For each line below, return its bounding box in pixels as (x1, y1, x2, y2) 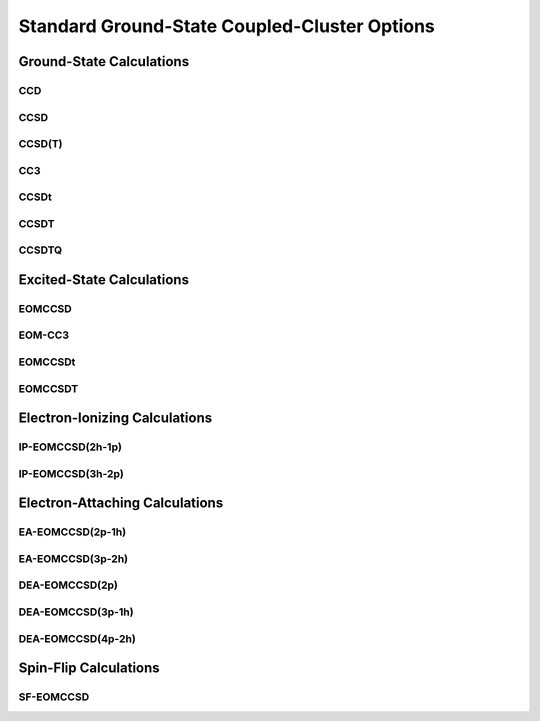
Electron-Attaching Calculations (18, 495, 224, 512)
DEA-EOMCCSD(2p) (18, 578, 119, 592)
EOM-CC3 (18, 328, 70, 342)
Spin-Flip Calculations (18, 660, 160, 677)
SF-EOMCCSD (18, 690, 90, 704)
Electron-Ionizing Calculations (18, 410, 213, 427)
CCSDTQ (18, 243, 63, 257)
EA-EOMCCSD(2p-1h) (18, 525, 127, 539)
